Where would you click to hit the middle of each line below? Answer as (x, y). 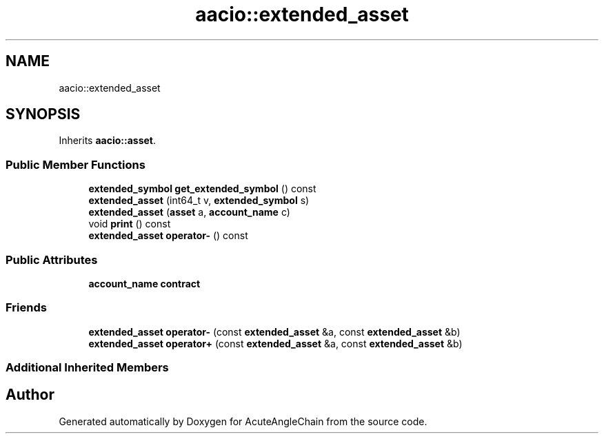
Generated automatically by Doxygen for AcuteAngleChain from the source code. (243, 421)
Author (30, 395)
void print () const (130, 224)
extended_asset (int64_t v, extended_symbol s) (199, 201)
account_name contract (144, 283)
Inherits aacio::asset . (107, 141)
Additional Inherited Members (87, 368)
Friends (26, 308)
